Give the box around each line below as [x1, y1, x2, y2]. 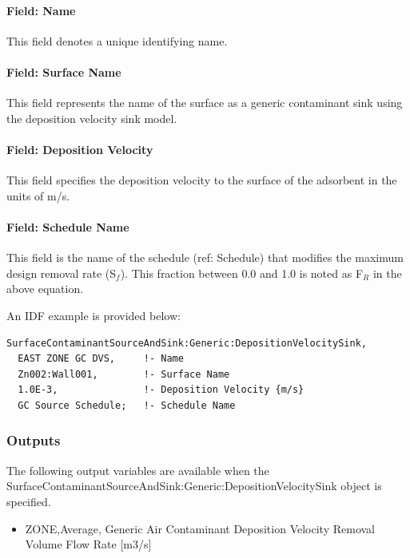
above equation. [6, 280, 84, 297]
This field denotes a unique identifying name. [6, 32, 228, 49]
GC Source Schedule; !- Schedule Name [18, 399, 236, 411]
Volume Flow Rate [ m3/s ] [25, 536, 152, 552]
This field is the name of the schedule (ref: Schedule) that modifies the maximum [6, 249, 404, 266]
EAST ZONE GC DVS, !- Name [18, 353, 184, 365]
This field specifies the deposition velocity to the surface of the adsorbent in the [6, 172, 397, 188]
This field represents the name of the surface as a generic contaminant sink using [6, 94, 403, 111]
